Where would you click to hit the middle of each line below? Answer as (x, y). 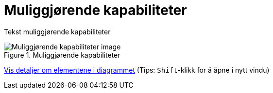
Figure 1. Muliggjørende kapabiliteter (62, 55)
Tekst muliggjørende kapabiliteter (57, 31)
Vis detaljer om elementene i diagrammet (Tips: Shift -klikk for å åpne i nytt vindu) (137, 70)
